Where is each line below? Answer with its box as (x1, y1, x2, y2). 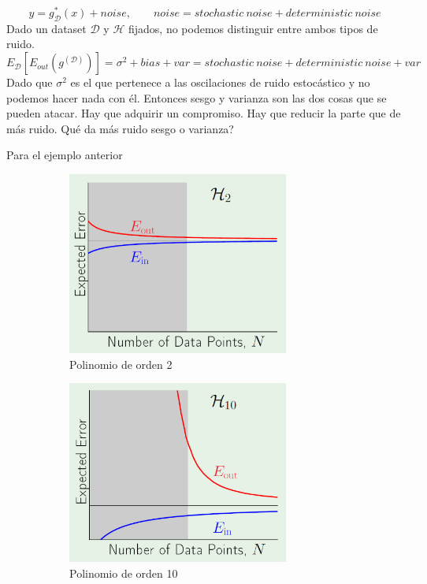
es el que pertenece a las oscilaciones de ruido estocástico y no (70, 74, 370, 91)
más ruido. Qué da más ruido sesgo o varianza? (6, 120, 234, 136)
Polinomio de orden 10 (69, 564, 178, 581)
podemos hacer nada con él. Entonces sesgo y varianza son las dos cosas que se (6, 89, 387, 106)
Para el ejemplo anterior (6, 147, 123, 163)
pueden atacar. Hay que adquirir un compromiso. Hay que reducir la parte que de (6, 105, 401, 121)
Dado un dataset (6, 20, 87, 36)
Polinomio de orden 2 (69, 355, 173, 372)
